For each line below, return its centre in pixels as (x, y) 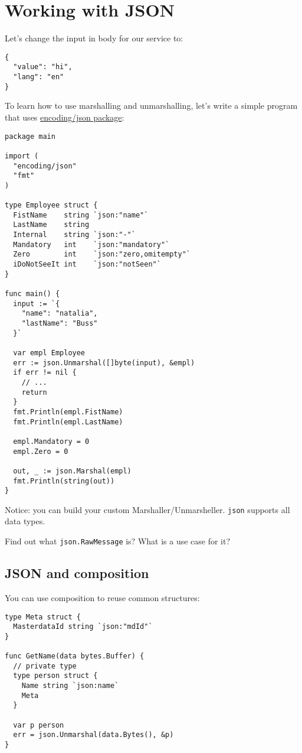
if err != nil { (45, 373)
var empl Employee (49, 353)
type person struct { (55, 676)
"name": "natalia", (60, 314)
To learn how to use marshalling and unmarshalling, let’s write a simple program (151, 106)
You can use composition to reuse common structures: (102, 597)
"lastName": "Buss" (60, 323)
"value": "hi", (43, 67)
